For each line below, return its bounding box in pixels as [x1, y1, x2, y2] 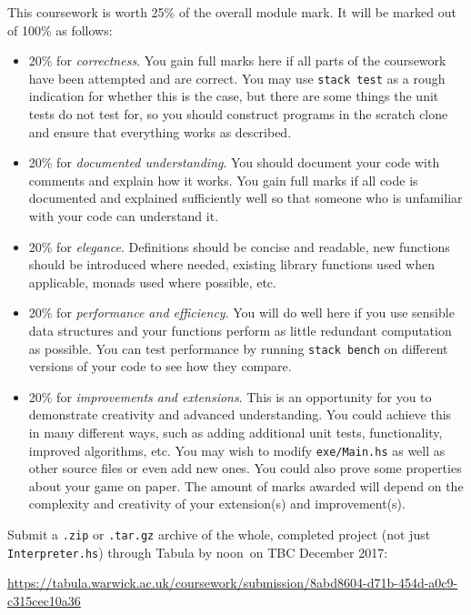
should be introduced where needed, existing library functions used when [28, 255, 435, 274]
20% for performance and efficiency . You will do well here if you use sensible [28, 303, 455, 322]
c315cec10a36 [7, 590, 81, 610]
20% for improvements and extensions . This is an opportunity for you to [28, 387, 432, 406]
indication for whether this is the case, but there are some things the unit [28, 86, 439, 106]
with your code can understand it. [28, 207, 219, 225]
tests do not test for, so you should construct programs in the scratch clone [28, 105, 448, 124]
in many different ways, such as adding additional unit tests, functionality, [28, 423, 443, 441]
